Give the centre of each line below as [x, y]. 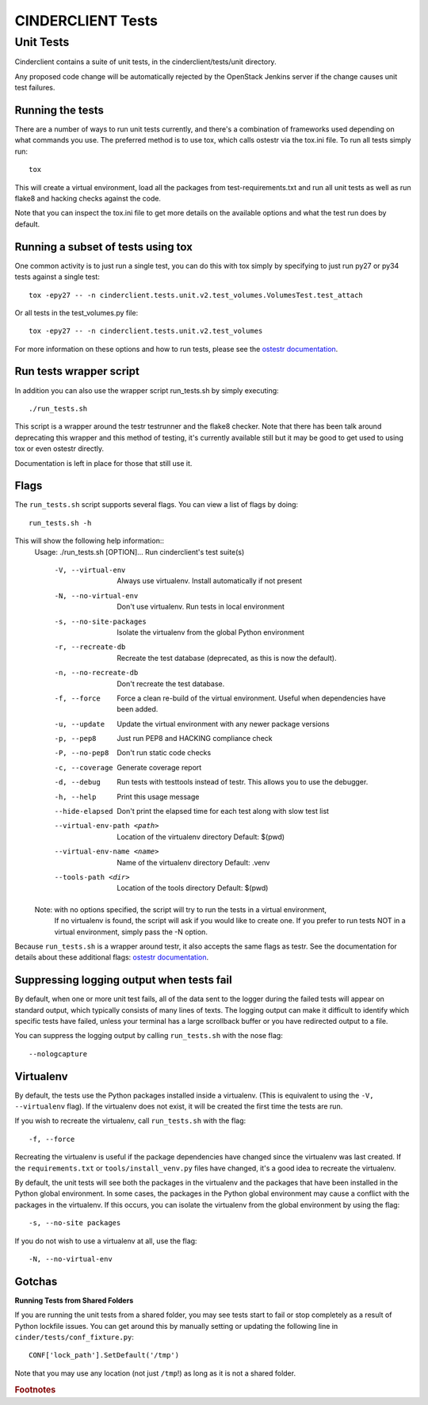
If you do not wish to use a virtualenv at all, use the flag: [106, 1241]
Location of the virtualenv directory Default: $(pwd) [201, 837]
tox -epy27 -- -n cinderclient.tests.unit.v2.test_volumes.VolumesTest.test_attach [196, 295]
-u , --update [80, 724]
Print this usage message [158, 796]
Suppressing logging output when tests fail [124, 980]
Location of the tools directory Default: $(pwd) [193, 888]
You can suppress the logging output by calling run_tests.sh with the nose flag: [149, 1036]
